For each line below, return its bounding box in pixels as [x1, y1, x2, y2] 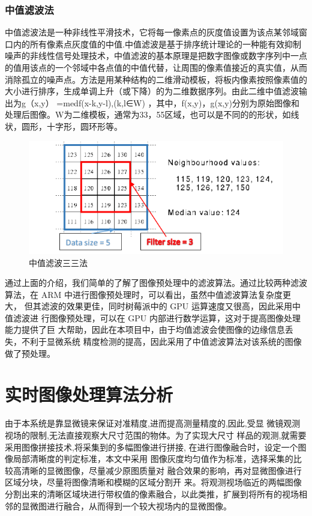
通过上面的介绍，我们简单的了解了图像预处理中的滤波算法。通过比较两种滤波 [5, 276, 307, 289]
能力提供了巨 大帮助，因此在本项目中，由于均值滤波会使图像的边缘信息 [5, 323, 285, 336]
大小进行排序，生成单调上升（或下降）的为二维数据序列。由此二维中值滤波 [5, 85, 299, 97]
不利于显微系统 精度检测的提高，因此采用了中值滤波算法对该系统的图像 [21, 335, 302, 348]
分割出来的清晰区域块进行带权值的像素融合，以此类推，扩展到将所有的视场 [5, 487, 299, 500]
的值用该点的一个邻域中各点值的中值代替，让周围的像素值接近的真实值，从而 [5, 61, 307, 73]
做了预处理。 [5, 347, 55, 359]
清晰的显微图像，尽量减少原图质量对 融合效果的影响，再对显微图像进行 [21, 464, 302, 476]
